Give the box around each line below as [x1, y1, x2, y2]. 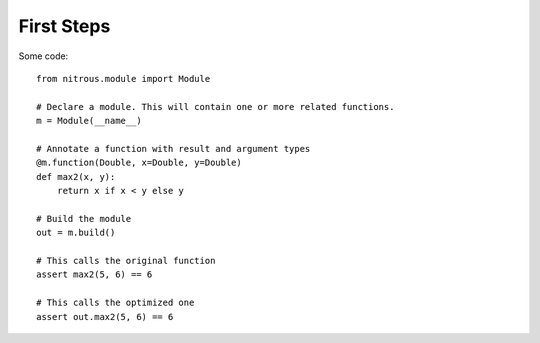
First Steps [18, 15, 111, 37]
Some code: [18, 50, 69, 62]
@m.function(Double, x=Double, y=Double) [36, 157, 242, 169]
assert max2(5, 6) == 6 [36, 269, 153, 280]
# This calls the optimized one [36, 297, 195, 309]
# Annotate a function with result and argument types [36, 143, 311, 154]
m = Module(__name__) [36, 115, 142, 127]
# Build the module [36, 213, 132, 224]
